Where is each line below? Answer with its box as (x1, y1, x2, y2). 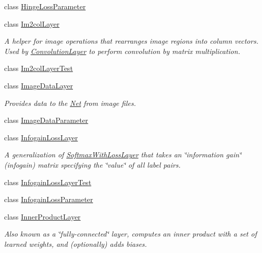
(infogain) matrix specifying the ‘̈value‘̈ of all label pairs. (4, 159, 181, 170)
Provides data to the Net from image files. (4, 97, 136, 108)
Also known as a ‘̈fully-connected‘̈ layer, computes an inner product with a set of (4, 228, 257, 239)
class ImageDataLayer (4, 80, 73, 91)
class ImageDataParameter (4, 115, 88, 125)
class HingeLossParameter (4, 1, 86, 11)
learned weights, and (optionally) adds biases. (4, 238, 147, 249)
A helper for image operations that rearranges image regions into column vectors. (4, 35, 258, 46)
